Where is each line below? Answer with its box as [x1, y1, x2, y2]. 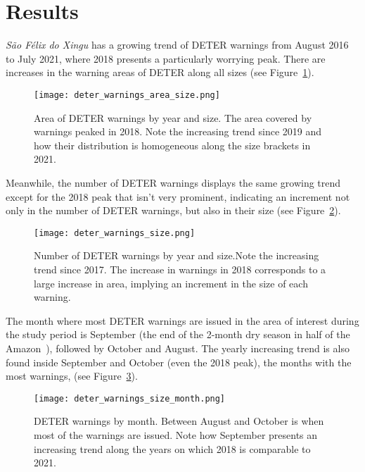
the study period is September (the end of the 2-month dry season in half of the [6, 327, 350, 342]
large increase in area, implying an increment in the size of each [34, 275, 308, 290]
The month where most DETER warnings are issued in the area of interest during [6, 313, 359, 328]
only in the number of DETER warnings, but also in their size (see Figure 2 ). [6, 203, 341, 218]
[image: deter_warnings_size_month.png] [34, 393, 226, 404]
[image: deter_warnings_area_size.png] [34, 89, 220, 100]
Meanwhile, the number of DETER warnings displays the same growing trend [6, 175, 341, 190]
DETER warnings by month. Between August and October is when [34, 414, 324, 428]
